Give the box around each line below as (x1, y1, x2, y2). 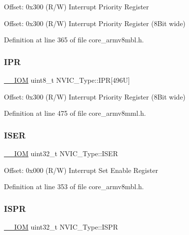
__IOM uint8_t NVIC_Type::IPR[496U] (4, 75, 130, 85)
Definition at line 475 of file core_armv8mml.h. (4, 108, 146, 118)
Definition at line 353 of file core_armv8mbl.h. (4, 181, 144, 192)
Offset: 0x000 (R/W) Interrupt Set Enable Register (4, 165, 158, 175)
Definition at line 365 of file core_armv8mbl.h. (4, 34, 144, 45)
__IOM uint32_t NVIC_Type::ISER (4, 148, 118, 158)
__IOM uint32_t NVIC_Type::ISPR (4, 222, 118, 232)
